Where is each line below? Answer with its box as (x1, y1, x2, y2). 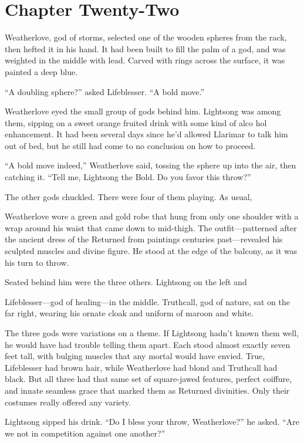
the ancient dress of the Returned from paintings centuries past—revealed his (5, 233, 283, 245)
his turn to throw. (5, 256, 69, 268)
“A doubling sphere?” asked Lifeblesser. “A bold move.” (5, 85, 205, 97)
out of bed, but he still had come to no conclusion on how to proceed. (5, 139, 256, 151)
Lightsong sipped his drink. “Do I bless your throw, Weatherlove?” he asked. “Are (5, 415, 299, 428)
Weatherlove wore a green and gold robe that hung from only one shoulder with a (5, 210, 299, 222)
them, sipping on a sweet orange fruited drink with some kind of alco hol (5, 116, 267, 128)
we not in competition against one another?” (5, 427, 165, 439)
